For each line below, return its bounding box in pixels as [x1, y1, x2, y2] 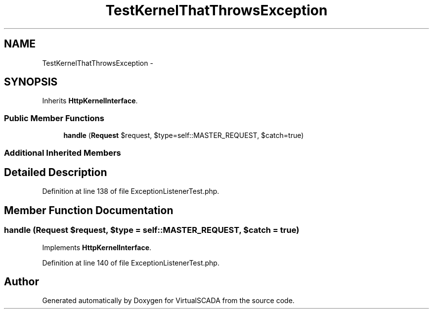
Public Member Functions [4, 113, 104, 123]
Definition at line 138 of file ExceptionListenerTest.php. [42, 187, 219, 196]
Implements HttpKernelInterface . [42, 243, 152, 252]
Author [4, 275, 39, 288]
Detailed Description [4, 166, 107, 179]
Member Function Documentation [4, 204, 173, 217]
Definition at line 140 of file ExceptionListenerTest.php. [42, 258, 219, 267]
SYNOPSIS [4, 76, 58, 89]
